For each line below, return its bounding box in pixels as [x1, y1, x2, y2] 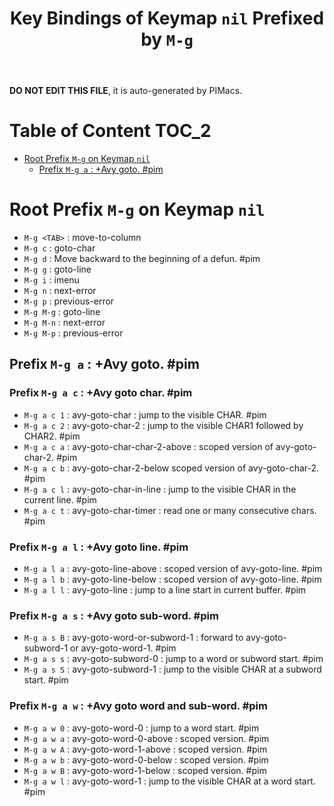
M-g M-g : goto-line [23, 306, 101, 318]
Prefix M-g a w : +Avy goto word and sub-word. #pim [9, 699, 268, 713]
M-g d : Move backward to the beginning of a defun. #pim [23, 253, 261, 265]
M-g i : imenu [23, 274, 80, 286]
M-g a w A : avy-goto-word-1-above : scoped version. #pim [23, 743, 268, 755]
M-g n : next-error [23, 285, 97, 297]
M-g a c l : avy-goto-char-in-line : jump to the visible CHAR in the [23, 483, 297, 495]
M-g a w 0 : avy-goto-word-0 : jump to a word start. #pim [23, 722, 260, 734]
